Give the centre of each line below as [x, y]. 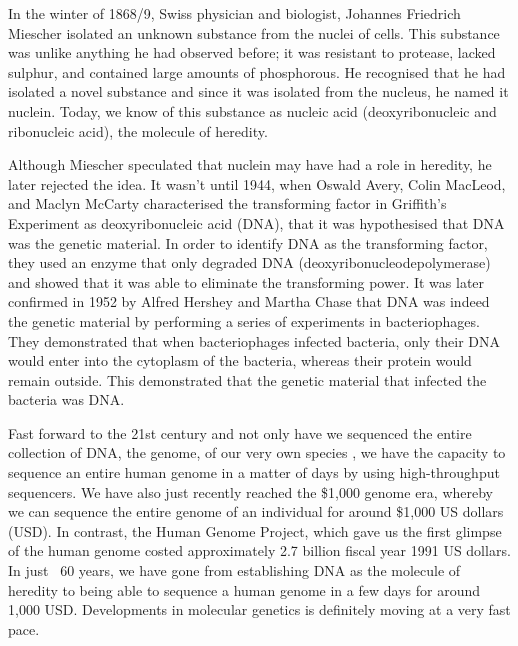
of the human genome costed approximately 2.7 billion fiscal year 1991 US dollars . [259, 550]
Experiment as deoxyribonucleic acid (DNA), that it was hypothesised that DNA [256, 222]
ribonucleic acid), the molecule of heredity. [138, 130]
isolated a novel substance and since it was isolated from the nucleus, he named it [258, 91]
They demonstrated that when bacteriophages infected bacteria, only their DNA [254, 340]
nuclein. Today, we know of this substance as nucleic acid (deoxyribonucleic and [252, 110]
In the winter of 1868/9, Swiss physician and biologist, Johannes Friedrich [234, 13]
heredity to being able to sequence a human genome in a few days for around [244, 589]
